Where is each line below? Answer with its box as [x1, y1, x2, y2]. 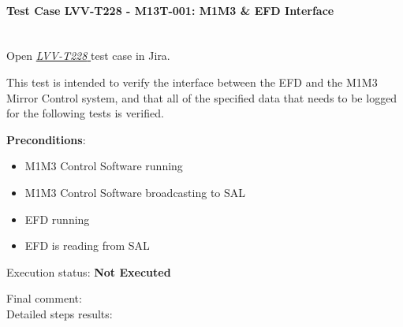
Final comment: [6, 290, 82, 307]
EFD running [24, 210, 90, 227]
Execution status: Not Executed [6, 263, 171, 280]
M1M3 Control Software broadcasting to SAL [24, 184, 246, 200]
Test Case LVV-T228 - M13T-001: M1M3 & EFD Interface [6, 2, 334, 18]
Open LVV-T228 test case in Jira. [6, 47, 170, 64]
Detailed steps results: [6, 305, 113, 321]
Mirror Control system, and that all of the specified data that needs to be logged [6, 89, 397, 106]
